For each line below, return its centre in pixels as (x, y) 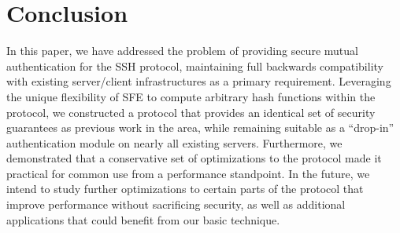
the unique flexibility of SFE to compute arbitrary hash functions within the (191, 96)
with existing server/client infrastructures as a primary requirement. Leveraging (199, 81)
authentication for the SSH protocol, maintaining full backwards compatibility (195, 66)
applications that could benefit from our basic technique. (143, 219)
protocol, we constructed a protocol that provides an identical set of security (191, 112)
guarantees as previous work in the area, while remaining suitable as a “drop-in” (200, 127)
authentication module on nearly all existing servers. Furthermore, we (174, 142)
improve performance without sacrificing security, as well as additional (176, 204)
